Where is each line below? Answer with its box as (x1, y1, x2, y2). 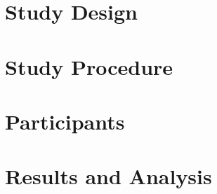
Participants (5, 106, 125, 135)
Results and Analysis (5, 162, 212, 190)
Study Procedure (5, 52, 173, 81)
